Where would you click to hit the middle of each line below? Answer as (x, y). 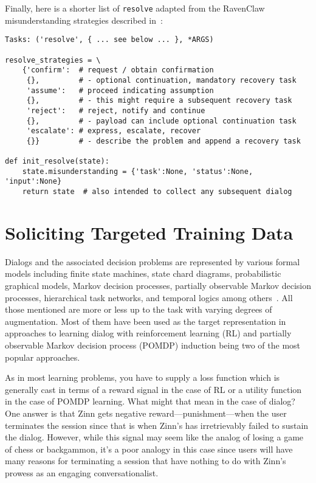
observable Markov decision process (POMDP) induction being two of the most (153, 345)
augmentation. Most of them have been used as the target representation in (146, 321)
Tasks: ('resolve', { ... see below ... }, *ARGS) (109, 40)
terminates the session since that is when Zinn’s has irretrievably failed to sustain (157, 425)
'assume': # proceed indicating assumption (120, 90)
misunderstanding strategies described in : (84, 20)
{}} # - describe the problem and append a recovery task (163, 141)
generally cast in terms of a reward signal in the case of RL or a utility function (153, 389)
